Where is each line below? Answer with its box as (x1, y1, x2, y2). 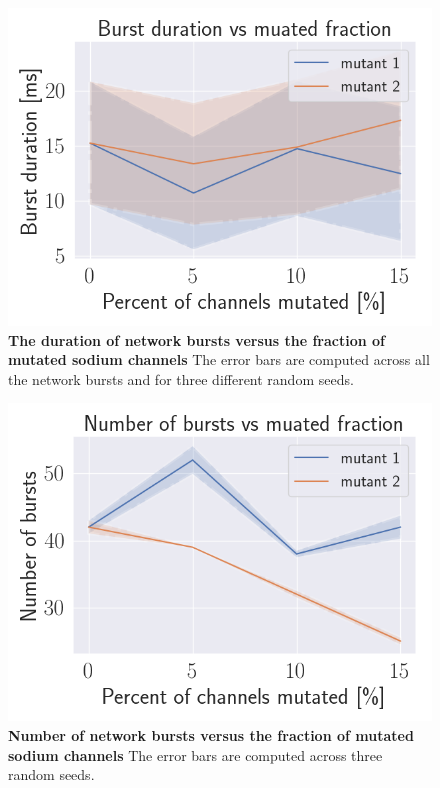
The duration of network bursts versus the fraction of (8, 329, 385, 350)
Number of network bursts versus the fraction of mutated (8, 724, 414, 745)
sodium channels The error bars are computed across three (8, 744, 383, 765)
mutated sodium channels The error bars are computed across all (8, 349, 430, 370)
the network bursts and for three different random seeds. (8, 368, 354, 389)
